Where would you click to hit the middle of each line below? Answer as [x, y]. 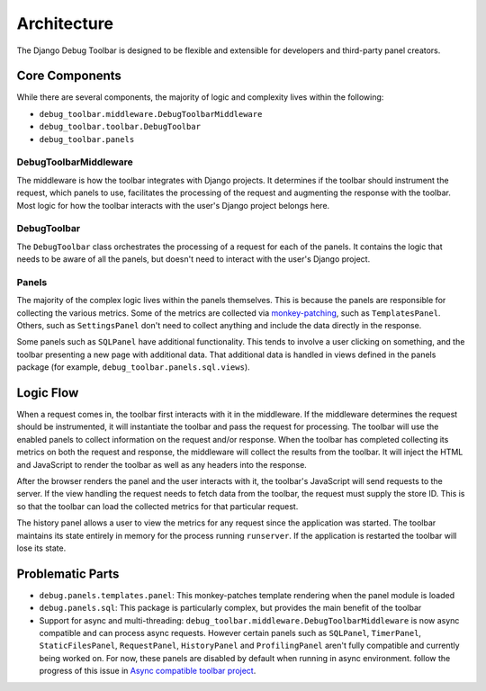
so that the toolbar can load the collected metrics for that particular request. [157, 506]
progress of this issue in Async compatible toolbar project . [148, 671]
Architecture [65, 23]
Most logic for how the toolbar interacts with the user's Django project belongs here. [173, 205]
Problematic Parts [68, 574]
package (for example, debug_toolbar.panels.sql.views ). [134, 367]
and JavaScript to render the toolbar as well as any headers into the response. [162, 464]
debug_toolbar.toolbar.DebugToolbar [120, 127]
